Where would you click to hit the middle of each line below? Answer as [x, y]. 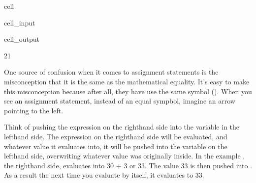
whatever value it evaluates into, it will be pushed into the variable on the [116, 146]
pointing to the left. [34, 110]
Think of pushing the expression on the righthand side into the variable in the [122, 127]
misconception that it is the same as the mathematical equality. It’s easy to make [127, 81]
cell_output [22, 39]
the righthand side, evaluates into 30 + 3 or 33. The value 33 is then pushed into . [128, 165]
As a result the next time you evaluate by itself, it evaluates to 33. [104, 175]
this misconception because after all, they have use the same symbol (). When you [128, 91]
